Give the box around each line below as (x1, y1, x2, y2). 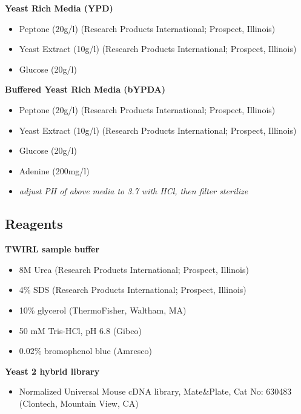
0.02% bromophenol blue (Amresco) (19, 344, 152, 357)
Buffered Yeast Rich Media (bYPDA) (5, 83, 166, 96)
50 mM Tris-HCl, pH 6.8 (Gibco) (19, 324, 142, 337)
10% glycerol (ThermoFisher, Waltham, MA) (19, 303, 187, 316)
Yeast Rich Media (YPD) (5, 2, 113, 14)
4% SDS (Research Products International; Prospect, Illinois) (19, 283, 246, 296)
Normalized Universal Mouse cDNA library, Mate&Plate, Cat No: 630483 (19, 385, 292, 398)
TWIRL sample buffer (5, 243, 100, 255)
